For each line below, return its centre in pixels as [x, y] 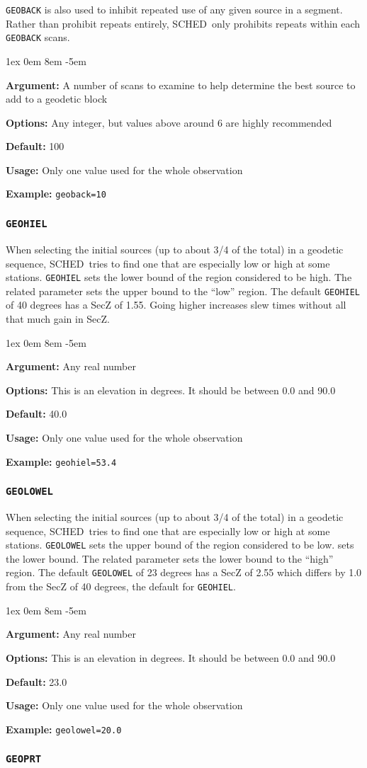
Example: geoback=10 [56, 194]
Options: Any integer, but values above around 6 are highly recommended [169, 122]
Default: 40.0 [36, 414]
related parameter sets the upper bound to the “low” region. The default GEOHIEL [183, 291]
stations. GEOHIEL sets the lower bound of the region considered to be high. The [179, 277]
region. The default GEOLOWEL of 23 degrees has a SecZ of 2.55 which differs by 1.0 [184, 572]
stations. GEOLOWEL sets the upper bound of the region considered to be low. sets [180, 545]
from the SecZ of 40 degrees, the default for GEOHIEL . [121, 586]
